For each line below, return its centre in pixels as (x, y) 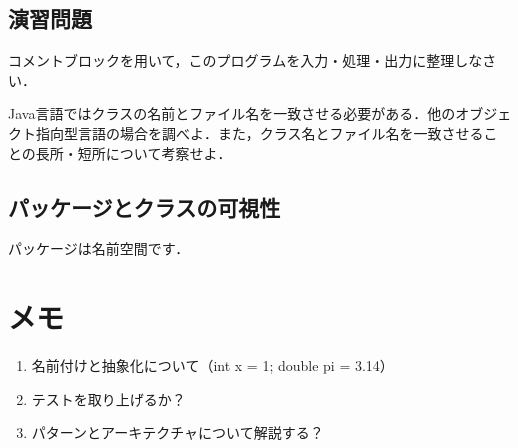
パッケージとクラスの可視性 (144, 206)
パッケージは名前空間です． (99, 248)
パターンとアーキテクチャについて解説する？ (177, 432)
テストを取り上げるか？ (108, 398)
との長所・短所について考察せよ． (120, 152)
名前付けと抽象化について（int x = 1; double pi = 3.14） (212, 365)
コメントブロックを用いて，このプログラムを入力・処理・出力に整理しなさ (252, 60)
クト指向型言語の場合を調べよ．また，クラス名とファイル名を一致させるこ (253, 132)
